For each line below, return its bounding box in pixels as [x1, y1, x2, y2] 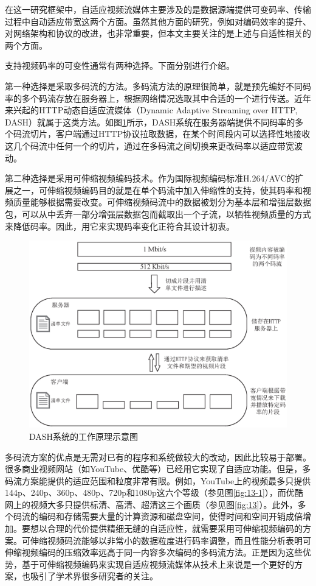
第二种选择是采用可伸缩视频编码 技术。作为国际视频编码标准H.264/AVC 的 [5, 172, 295, 185]
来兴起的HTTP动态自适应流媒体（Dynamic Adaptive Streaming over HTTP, [5, 104, 298, 116]
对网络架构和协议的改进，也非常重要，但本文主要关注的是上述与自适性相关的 [5, 27, 311, 40]
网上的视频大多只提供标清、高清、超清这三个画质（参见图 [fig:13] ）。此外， [5, 498, 298, 510]
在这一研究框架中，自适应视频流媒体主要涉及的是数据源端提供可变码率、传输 [5, 3, 311, 15]
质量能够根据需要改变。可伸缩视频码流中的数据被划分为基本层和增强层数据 [13, 196, 311, 208]
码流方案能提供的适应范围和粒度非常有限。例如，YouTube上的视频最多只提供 [5, 474, 311, 487]
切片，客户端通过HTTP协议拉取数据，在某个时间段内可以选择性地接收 [30, 127, 311, 140]
